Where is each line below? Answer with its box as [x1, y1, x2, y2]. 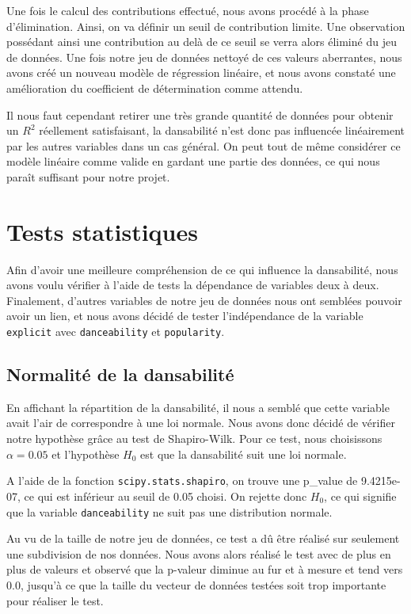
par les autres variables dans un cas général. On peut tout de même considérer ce [6, 137, 401, 154]
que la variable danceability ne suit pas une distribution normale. [6, 503, 333, 520]
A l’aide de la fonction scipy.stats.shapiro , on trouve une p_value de [6, 472, 358, 489]
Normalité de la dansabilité [6, 362, 234, 387]
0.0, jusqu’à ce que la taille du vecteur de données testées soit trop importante [6, 576, 386, 593]
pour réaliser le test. [6, 592, 104, 608]
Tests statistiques [6, 215, 198, 247]
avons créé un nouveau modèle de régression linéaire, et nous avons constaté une [6, 64, 396, 81]
